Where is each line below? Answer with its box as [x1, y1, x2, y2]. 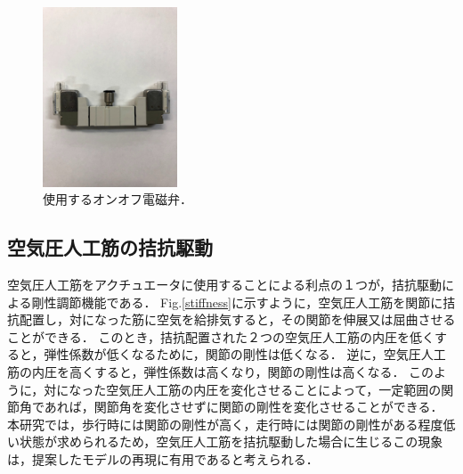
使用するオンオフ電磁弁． [43, 190, 192, 208]
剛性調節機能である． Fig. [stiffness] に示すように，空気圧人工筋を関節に [31, 292, 443, 311]
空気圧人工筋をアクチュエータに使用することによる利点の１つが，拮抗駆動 [7, 274, 443, 293]
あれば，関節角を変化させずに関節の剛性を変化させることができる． [44, 397, 443, 416]
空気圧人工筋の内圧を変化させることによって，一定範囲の [106, 380, 442, 398]
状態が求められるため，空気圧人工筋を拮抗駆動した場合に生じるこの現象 [19, 432, 443, 451]
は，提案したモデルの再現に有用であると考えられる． [7, 449, 319, 468]
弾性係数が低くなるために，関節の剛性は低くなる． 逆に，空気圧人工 [44, 345, 446, 364]
